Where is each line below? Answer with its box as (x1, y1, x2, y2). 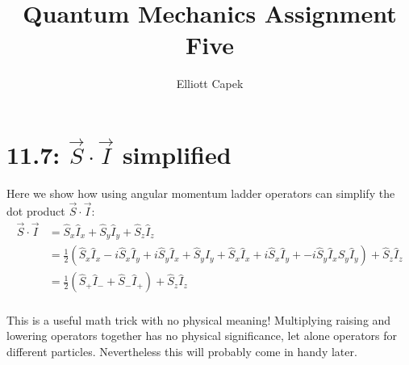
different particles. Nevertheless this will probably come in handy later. (6, 342, 357, 359)
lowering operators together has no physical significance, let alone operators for (6, 327, 398, 344)
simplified (122, 138, 232, 171)
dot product (6, 203, 65, 220)
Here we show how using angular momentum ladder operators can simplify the (6, 185, 395, 202)
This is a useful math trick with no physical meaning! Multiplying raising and (6, 311, 391, 328)
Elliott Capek (176, 75, 244, 92)
